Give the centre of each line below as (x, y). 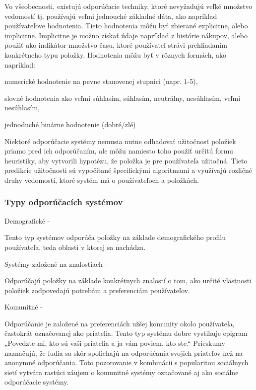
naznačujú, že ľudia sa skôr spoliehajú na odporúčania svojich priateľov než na (124, 352)
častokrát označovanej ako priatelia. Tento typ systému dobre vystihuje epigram (126, 333)
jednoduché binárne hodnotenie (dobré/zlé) (70, 124)
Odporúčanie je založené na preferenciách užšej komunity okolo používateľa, (120, 323)
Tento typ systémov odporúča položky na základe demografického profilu (115, 237)
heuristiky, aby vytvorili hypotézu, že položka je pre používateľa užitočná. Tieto (126, 160)
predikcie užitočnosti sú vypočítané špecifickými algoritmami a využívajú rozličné (128, 170)
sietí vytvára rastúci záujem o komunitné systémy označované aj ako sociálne (122, 372)
